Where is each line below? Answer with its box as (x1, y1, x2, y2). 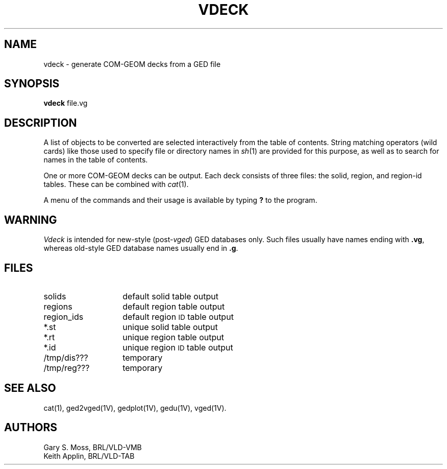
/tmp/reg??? (43, 362, 90, 373)
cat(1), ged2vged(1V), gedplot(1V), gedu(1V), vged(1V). (43, 403, 227, 412)
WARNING (4, 213, 57, 226)
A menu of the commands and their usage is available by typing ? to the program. (43, 196, 317, 205)
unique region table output (122, 332, 224, 342)
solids (43, 291, 66, 301)
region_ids (43, 311, 84, 322)
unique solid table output (122, 321, 218, 332)
